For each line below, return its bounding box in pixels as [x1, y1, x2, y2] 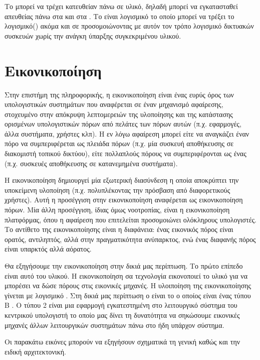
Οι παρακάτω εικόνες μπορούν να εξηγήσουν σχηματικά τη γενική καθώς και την [5, 336, 240, 347]
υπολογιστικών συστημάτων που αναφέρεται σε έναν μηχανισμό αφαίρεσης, [5, 99, 223, 109]
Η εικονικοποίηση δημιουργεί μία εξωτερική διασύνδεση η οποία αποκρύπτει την [5, 175, 239, 185]
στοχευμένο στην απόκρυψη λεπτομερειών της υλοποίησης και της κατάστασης [5, 108, 233, 119]
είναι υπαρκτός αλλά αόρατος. [5, 244, 92, 254]
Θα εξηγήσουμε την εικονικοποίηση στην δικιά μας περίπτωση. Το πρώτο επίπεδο [5, 261, 243, 271]
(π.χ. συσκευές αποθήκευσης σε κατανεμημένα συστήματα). [5, 158, 178, 168]
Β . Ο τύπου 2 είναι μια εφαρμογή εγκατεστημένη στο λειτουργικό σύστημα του [5, 300, 237, 310]
